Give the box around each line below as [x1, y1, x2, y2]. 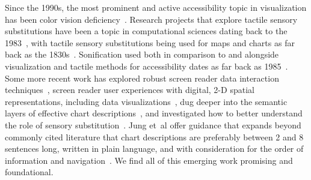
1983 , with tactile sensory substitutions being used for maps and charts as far [5, 36, 295, 49]
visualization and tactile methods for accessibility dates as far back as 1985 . [5, 59, 288, 72]
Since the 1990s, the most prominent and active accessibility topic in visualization [5, 1, 307, 13]
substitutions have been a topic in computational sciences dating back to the [5, 25, 288, 37]
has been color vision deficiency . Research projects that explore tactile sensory [5, 13, 298, 25]
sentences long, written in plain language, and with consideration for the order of [5, 142, 304, 155]
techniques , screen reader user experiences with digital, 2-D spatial [5, 83, 254, 96]
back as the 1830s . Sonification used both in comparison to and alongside [5, 48, 279, 61]
